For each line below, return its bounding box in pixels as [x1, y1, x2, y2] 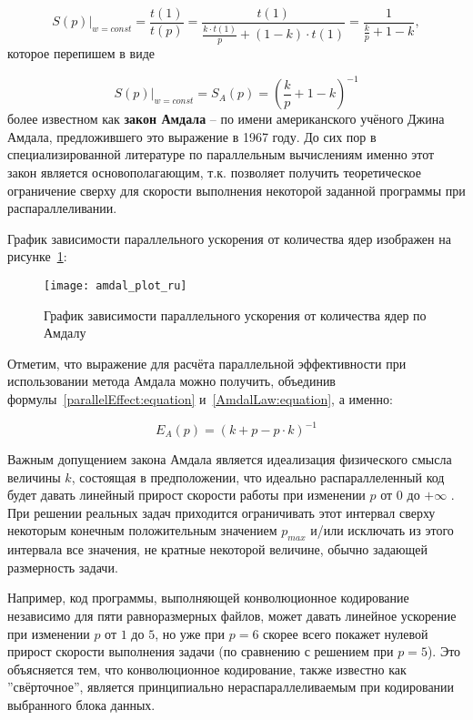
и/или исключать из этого [310, 521, 454, 540]
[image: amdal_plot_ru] [44, 279, 187, 292]
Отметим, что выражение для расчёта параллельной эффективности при [7, 353, 407, 372]
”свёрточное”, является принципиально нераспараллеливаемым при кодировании [7, 677, 455, 696]
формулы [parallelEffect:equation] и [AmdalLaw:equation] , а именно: [7, 389, 393, 408]
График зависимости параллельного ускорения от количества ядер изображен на [7, 228, 451, 248]
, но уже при [155, 624, 226, 643]
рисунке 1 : [7, 247, 67, 266]
